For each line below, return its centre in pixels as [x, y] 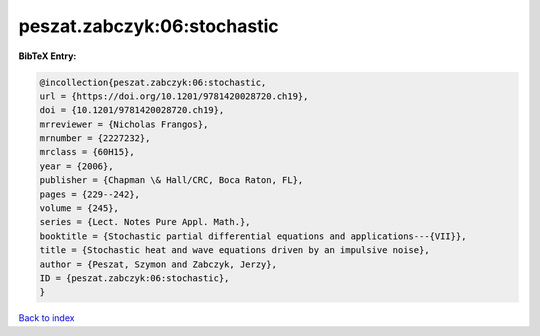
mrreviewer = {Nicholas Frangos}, [124, 124]
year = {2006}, [76, 166]
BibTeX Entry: [47, 56]
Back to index [46, 318]
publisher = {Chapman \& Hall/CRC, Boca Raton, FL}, [171, 180]
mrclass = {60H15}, [87, 152]
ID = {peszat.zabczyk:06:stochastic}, [134, 278]
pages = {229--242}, [89, 194]
